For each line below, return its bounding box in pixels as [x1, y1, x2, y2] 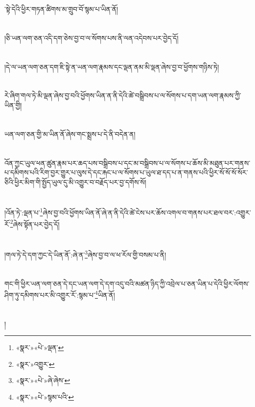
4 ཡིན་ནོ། [95, 288, 115, 300]
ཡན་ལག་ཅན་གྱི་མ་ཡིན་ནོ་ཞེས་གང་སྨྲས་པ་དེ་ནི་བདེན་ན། [4, 128, 136, 139]
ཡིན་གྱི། [4, 100, 22, 110]
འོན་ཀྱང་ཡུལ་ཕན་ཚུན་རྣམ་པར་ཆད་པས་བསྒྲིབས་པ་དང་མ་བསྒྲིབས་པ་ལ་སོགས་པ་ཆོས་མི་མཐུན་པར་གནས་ [4, 157, 251, 168]
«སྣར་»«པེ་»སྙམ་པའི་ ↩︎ [16, 392, 74, 402]
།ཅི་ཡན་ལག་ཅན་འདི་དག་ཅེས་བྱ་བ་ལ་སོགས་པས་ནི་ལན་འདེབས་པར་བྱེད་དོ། [4, 32, 179, 43]
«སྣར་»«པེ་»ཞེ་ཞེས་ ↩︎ [16, 375, 70, 385]
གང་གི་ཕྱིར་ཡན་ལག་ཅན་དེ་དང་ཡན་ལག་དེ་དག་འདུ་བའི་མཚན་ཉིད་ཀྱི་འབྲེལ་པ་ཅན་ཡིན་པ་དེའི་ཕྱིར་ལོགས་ [4, 278, 250, 288]
